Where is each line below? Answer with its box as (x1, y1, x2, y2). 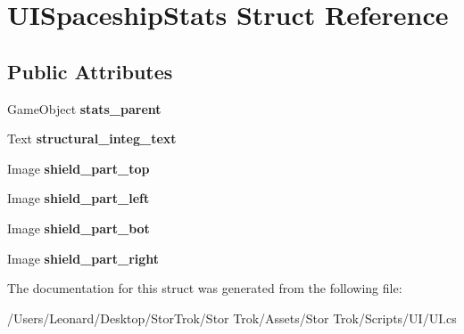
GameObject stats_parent (7, 99, 162, 118)
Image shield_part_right (7, 248, 160, 267)
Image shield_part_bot (7, 218, 150, 237)
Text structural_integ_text (7, 129, 177, 148)
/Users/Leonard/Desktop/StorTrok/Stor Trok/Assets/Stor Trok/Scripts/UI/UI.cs (7, 308, 457, 327)
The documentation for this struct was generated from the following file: (7, 279, 402, 297)
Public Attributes (7, 57, 173, 85)
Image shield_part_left (7, 189, 150, 208)
